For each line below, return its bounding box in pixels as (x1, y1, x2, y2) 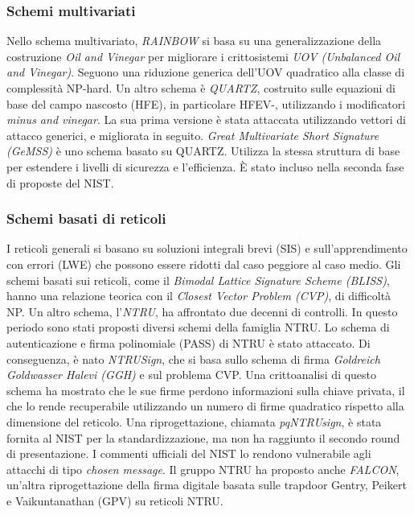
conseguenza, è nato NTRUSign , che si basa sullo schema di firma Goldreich (6, 350, 380, 367)
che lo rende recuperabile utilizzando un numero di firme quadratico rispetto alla (6, 398, 404, 414)
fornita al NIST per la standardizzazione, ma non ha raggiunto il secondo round (6, 429, 400, 446)
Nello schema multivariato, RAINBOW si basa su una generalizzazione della (6, 32, 382, 49)
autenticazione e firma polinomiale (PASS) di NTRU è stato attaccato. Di (6, 334, 371, 351)
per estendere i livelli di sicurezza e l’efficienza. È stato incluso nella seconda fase (6, 158, 404, 175)
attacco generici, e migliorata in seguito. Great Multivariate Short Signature (6, 126, 379, 143)
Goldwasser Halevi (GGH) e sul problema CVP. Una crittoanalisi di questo (6, 366, 377, 383)
